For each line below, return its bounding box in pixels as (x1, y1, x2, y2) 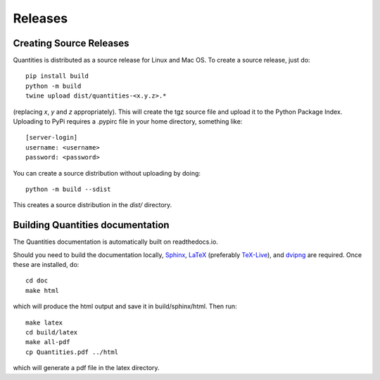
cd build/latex (25, 329, 78, 336)
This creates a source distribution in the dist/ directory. (13, 201, 172, 209)
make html (25, 287, 59, 294)
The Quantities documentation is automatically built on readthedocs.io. (13, 237, 218, 246)
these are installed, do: (13, 261, 80, 269)
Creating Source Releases (13, 37, 129, 49)
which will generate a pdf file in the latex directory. (13, 364, 160, 372)
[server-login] (25, 133, 78, 142)
